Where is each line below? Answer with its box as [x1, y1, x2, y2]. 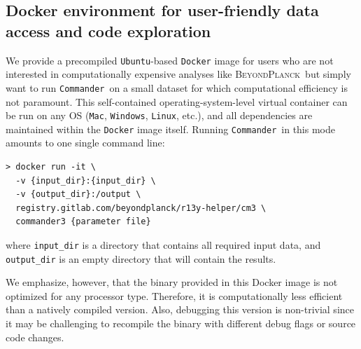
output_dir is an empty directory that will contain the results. [6, 251, 276, 266]
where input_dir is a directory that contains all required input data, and [6, 237, 321, 252]
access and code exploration [6, 20, 211, 41]
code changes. [6, 329, 64, 344]
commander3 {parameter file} [15, 217, 151, 227]
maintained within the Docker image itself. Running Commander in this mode [6, 121, 335, 136]
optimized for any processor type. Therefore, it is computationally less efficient [6, 288, 343, 303]
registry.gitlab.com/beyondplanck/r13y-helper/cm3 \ [15, 203, 267, 213]
